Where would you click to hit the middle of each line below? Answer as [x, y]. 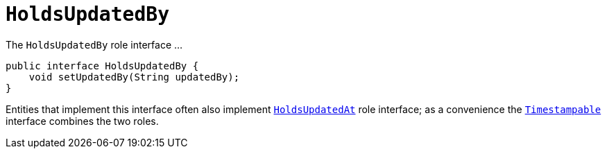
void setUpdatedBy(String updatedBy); [134, 77]
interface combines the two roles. [82, 121]
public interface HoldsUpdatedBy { [102, 66]
